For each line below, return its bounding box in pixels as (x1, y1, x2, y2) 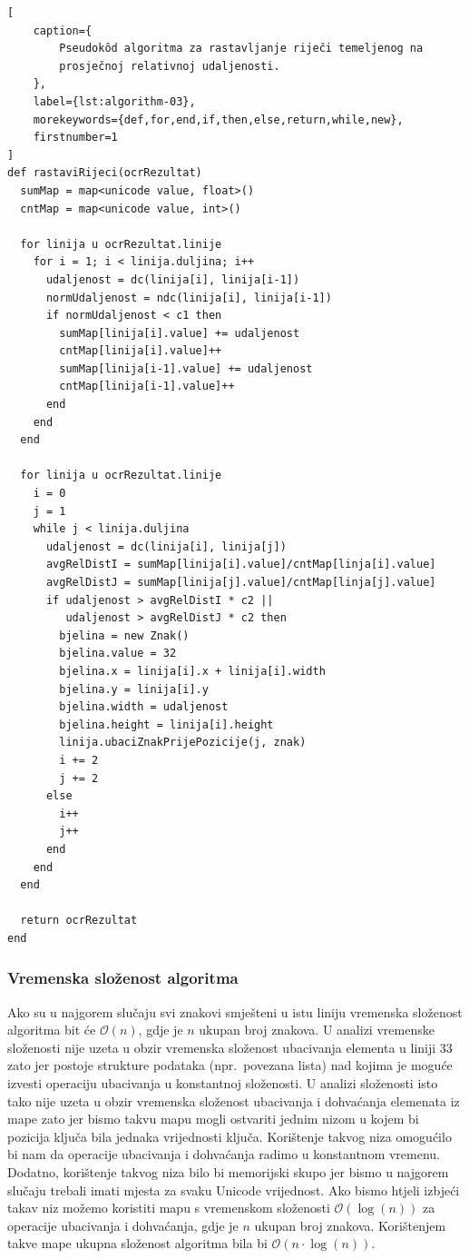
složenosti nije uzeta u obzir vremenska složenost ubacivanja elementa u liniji (7, 1037, 436, 1056)
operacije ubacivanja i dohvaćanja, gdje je (7, 1215, 239, 1234)
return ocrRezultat (20, 914, 138, 927)
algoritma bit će (7, 1020, 96, 1039)
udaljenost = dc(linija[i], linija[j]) (45, 540, 287, 553)
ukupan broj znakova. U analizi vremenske (199, 1020, 435, 1039)
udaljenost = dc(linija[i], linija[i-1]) (45, 273, 300, 286)
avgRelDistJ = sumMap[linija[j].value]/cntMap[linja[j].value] (45, 576, 436, 589)
